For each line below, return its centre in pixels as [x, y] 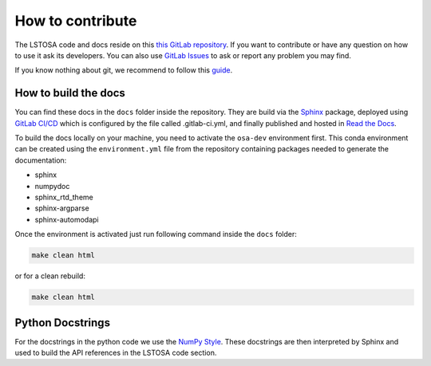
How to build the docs [70, 93]
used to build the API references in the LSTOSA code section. [116, 352]
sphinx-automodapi [67, 219]
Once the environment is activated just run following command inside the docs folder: [156, 234]
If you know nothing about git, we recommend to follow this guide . [124, 70]
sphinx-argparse [62, 208]
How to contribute [76, 21]
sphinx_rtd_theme [64, 197]
